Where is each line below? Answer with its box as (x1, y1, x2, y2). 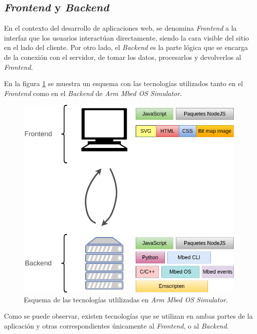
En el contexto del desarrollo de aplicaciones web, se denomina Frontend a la (4, 23, 237, 33)
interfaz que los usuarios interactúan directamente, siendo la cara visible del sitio (4, 32, 249, 43)
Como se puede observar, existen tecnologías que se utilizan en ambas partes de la (4, 311, 253, 321)
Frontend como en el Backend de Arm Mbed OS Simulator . (4, 88, 182, 98)
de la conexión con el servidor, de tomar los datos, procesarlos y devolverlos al (4, 51, 241, 62)
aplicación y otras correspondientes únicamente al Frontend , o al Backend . (4, 320, 229, 331)
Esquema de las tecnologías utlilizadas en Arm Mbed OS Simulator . (24, 294, 228, 304)
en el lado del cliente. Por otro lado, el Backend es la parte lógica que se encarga (4, 42, 248, 52)
